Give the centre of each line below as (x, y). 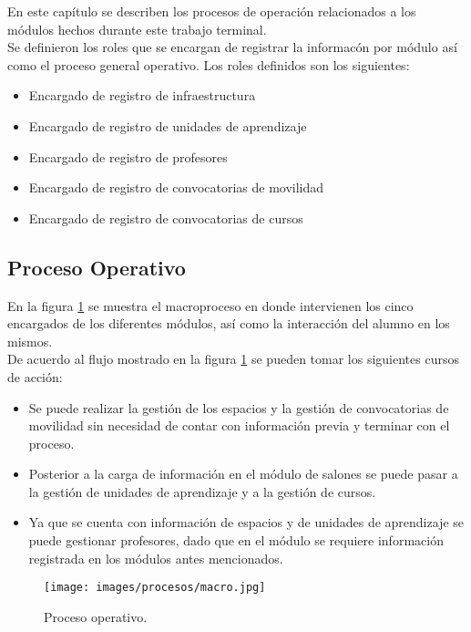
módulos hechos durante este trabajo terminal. (137, 29)
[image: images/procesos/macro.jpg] (155, 588)
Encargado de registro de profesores (128, 156)
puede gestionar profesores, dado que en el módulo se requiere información (236, 540)
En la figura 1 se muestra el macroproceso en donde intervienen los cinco (210, 305)
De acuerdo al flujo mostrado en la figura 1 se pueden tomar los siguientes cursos (233, 359)
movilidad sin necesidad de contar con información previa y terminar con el (239, 425)
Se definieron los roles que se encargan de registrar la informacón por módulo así (232, 47)
